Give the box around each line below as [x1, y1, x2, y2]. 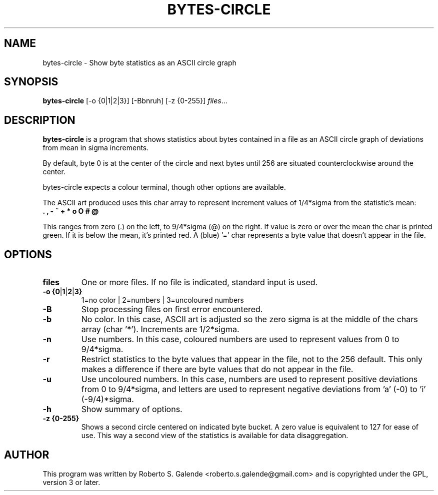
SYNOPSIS [4, 75, 58, 88]
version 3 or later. [42, 478, 100, 487]
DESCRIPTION [4, 113, 75, 126]
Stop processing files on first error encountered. [81, 304, 263, 315]
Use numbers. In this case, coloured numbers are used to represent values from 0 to [81, 334, 399, 345]
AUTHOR [4, 448, 49, 461]
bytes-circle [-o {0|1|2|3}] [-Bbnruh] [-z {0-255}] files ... [42, 96, 227, 105]
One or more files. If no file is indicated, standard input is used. [81, 277, 318, 288]
